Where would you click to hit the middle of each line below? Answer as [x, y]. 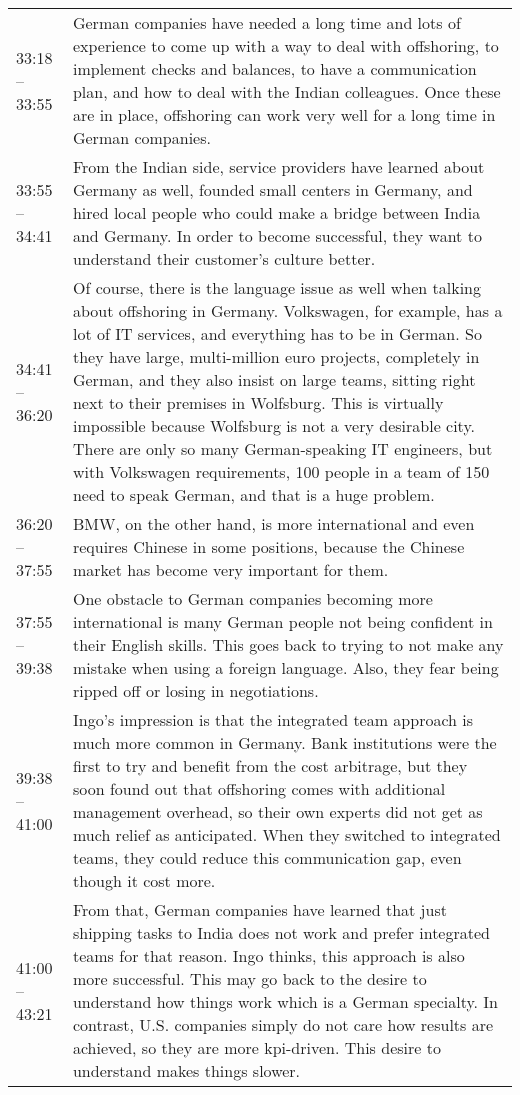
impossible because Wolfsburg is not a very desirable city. [273, 425]
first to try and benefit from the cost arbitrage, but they [270, 765]
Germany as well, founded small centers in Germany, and [272, 189]
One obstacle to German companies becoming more [252, 598]
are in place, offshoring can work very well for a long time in [284, 114]
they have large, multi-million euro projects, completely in [276, 356]
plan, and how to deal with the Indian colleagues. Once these [286, 91]
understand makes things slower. [186, 1070]
